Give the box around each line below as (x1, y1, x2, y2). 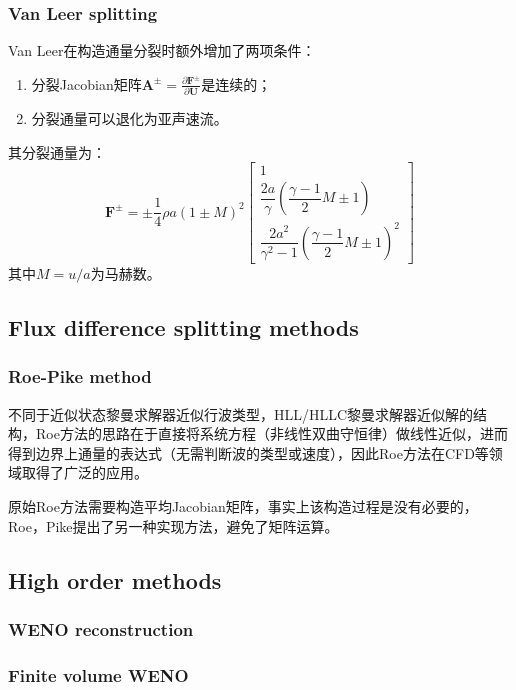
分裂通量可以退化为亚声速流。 (31, 108, 228, 129)
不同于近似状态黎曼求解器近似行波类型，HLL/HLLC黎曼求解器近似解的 (8, 403, 474, 424)
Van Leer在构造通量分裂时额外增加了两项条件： (8, 40, 316, 61)
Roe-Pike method (8, 364, 152, 389)
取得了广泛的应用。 (21, 462, 148, 483)
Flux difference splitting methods (8, 311, 359, 342)
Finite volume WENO (8, 662, 189, 687)
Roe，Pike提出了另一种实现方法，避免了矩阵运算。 (8, 515, 339, 536)
